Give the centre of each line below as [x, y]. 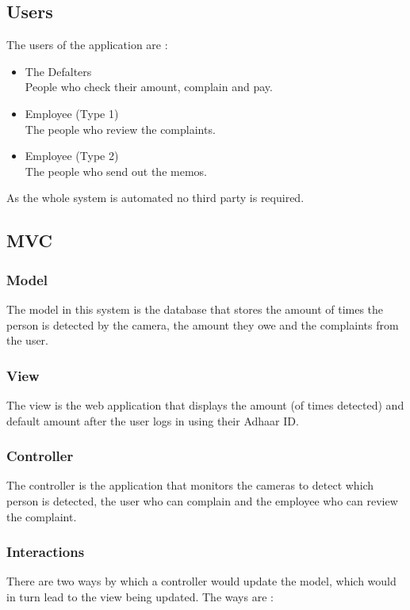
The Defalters [58, 71]
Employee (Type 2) [72, 156]
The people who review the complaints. [120, 129]
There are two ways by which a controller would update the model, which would [201, 581]
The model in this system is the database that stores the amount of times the [195, 309]
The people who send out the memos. [116, 171]
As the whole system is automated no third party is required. [155, 198]
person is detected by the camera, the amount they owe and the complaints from [203, 324]
